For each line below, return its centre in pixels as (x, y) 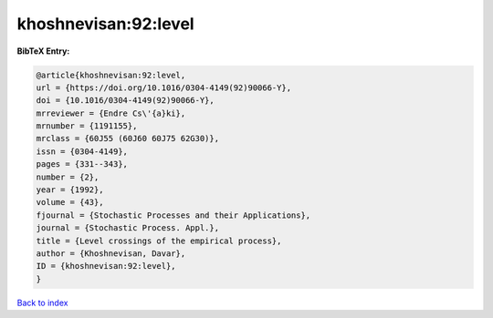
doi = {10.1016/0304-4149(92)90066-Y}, (125, 101)
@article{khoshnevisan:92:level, (111, 75)
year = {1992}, (70, 190)
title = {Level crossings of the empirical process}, (159, 241)
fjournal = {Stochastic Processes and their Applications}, (173, 215)
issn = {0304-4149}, (82, 151)
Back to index (42, 303)
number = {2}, (68, 177)
